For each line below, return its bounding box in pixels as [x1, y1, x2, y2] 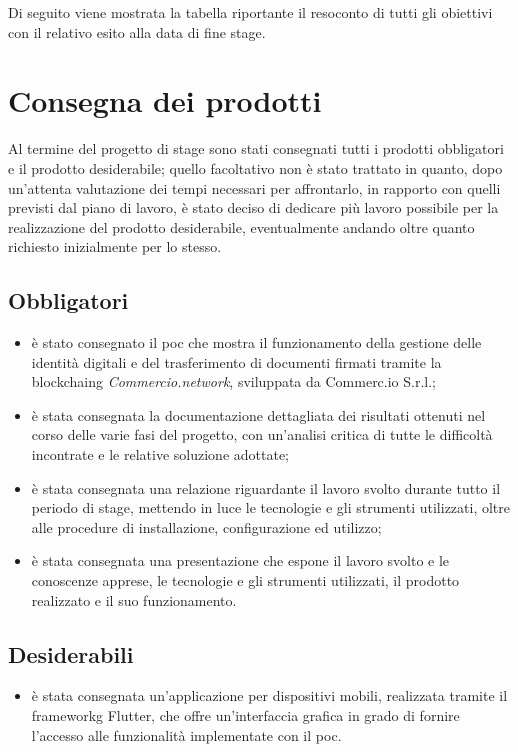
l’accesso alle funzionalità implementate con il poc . [31, 724, 342, 745]
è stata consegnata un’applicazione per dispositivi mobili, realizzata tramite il [31, 685, 508, 706]
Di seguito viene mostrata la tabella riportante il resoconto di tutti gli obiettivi [8, 2, 493, 22]
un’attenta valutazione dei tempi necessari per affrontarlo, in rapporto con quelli [8, 177, 501, 198]
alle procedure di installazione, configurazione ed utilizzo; [31, 516, 382, 537]
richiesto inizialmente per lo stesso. [8, 236, 222, 257]
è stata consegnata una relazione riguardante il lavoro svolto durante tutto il [31, 477, 501, 498]
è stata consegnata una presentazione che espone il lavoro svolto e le [31, 550, 450, 571]
